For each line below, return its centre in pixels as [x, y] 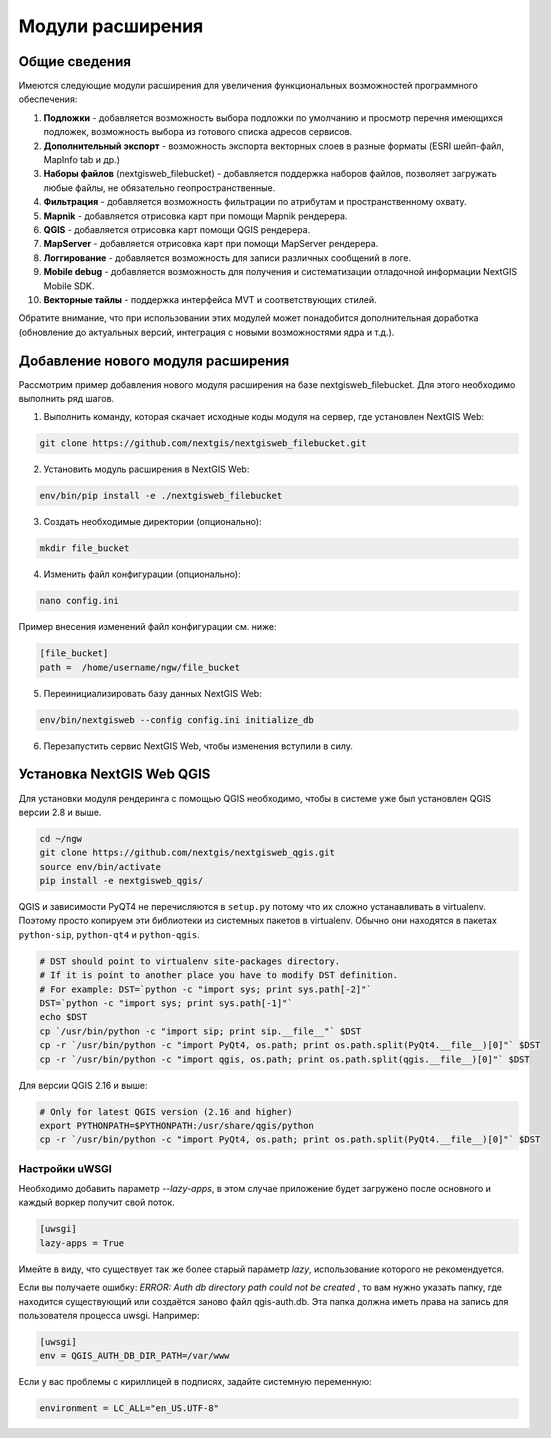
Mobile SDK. [69, 286]
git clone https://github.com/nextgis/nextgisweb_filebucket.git [203, 443]
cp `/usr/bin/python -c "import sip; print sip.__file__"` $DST [200, 1031]
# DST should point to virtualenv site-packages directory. [190, 961]
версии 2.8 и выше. [60, 812]
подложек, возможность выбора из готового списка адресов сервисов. [198, 132]
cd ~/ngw [61, 838]
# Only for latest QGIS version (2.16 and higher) [166, 1111]
